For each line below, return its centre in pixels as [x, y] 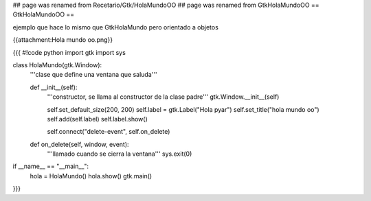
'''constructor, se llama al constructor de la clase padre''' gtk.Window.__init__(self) [163, 97]
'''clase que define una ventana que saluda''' [93, 75]
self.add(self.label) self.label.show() [97, 119]
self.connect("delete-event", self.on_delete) [109, 132]
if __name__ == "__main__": [51, 166]
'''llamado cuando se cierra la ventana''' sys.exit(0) [120, 154]
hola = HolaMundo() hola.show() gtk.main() [91, 176]
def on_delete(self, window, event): [80, 144]
